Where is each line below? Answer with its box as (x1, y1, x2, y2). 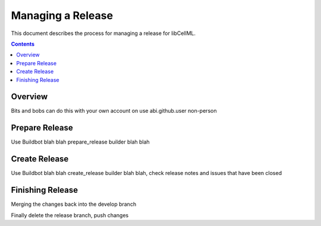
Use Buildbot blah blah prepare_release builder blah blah (11, 138, 150, 145)
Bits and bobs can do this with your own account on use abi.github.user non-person (11, 107, 217, 114)
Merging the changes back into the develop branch (11, 200, 137, 208)
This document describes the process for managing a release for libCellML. (11, 30, 196, 37)
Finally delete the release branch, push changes (11, 211, 129, 219)
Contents (11, 40, 35, 47)
